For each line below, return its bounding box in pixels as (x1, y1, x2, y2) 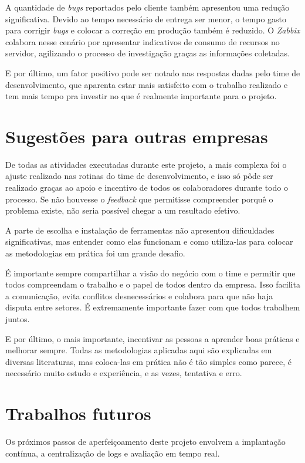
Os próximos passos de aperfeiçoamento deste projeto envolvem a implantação (5, 435, 286, 448)
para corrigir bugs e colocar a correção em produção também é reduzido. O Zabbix (5, 24, 300, 36)
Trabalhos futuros (5, 401, 151, 425)
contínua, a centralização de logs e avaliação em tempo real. (5, 447, 220, 459)
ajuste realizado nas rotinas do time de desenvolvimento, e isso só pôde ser (5, 170, 273, 182)
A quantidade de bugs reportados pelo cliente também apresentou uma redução (5, 1, 290, 13)
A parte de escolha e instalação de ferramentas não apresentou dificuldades (5, 224, 274, 236)
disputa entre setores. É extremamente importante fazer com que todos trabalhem (5, 301, 300, 313)
